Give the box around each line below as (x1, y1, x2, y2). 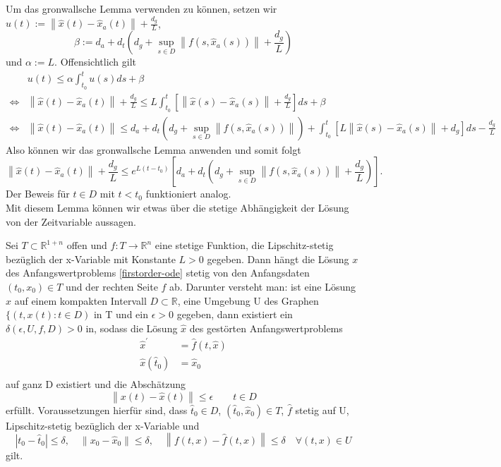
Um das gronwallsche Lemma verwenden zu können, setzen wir (6, 1, 277, 16)
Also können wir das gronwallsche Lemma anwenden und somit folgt (6, 142, 301, 157)
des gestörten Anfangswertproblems (189, 320, 343, 335)
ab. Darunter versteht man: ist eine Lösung (169, 279, 356, 293)
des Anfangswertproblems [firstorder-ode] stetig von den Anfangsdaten (6, 265, 310, 280)
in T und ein (93, 307, 148, 322)
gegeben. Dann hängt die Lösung (207, 251, 349, 266)
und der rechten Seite (66, 279, 158, 293)
